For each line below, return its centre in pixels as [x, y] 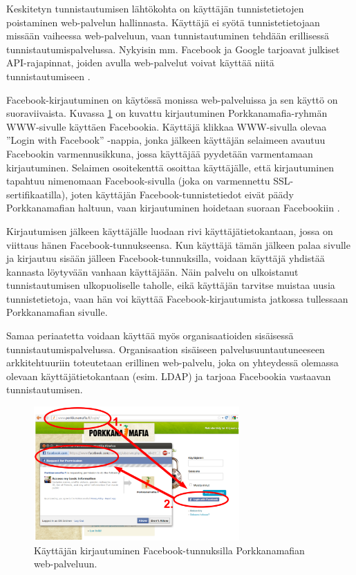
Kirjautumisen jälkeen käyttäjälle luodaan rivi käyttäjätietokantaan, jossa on [170, 230]
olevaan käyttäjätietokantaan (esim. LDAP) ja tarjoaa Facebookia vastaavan [169, 376]
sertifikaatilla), [37, 194]
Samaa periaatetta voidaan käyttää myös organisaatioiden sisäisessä [150, 336]
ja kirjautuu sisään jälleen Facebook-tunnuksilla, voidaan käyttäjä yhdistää [166, 258]
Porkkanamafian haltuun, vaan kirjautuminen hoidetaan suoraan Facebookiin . [173, 208]
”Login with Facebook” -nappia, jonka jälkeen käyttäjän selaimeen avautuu [166, 140]
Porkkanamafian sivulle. [57, 312]
